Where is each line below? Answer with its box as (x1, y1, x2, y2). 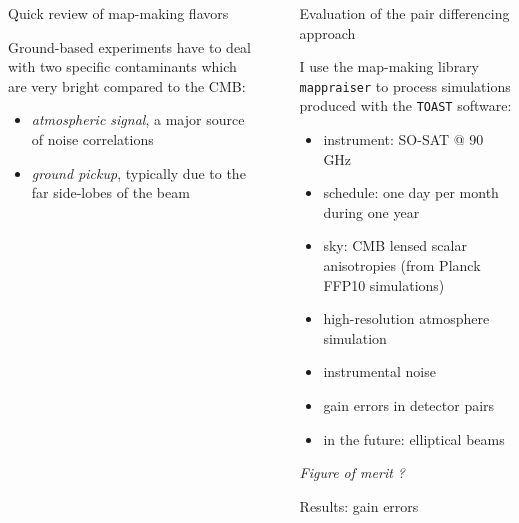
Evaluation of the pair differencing (299, 3, 510, 23)
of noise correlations (31, 128, 154, 149)
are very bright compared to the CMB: (8, 75, 246, 96)
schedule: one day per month (323, 182, 499, 203)
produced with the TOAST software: (299, 95, 512, 116)
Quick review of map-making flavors (8, 3, 229, 23)
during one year (323, 201, 420, 222)
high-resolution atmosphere (323, 308, 490, 329)
